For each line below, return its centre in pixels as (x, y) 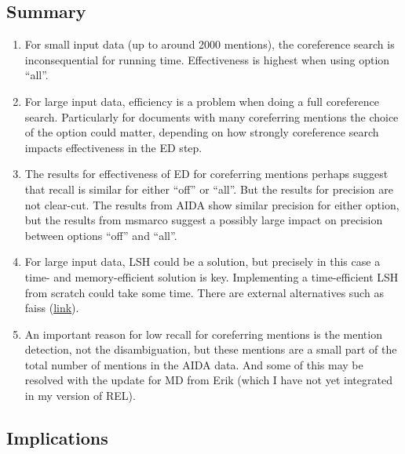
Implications (57, 438)
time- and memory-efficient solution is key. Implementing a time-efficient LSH (212, 276)
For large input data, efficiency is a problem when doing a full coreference (202, 101)
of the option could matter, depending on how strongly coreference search (202, 132)
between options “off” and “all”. (101, 235)
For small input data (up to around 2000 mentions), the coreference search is (210, 44)
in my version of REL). (80, 396)
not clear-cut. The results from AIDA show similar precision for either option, (212, 204)
